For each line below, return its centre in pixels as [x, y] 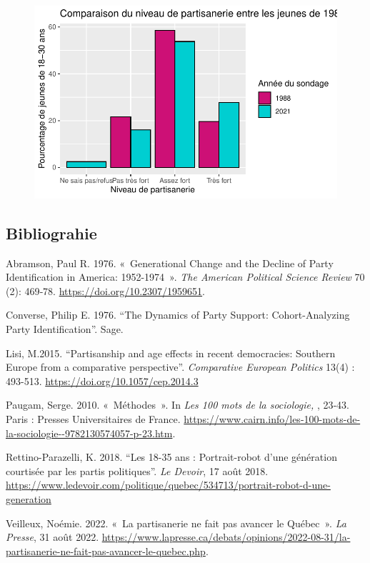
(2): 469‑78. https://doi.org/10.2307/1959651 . [106, 290]
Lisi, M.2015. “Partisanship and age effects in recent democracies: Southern [171, 353]
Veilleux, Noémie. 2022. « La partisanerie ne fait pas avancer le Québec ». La [176, 523]
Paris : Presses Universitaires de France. [93, 418]
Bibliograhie [51, 233]
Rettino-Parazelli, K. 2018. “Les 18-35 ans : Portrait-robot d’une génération [171, 457]
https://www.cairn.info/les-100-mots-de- [272, 418]
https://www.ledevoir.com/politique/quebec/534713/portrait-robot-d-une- [168, 485]
